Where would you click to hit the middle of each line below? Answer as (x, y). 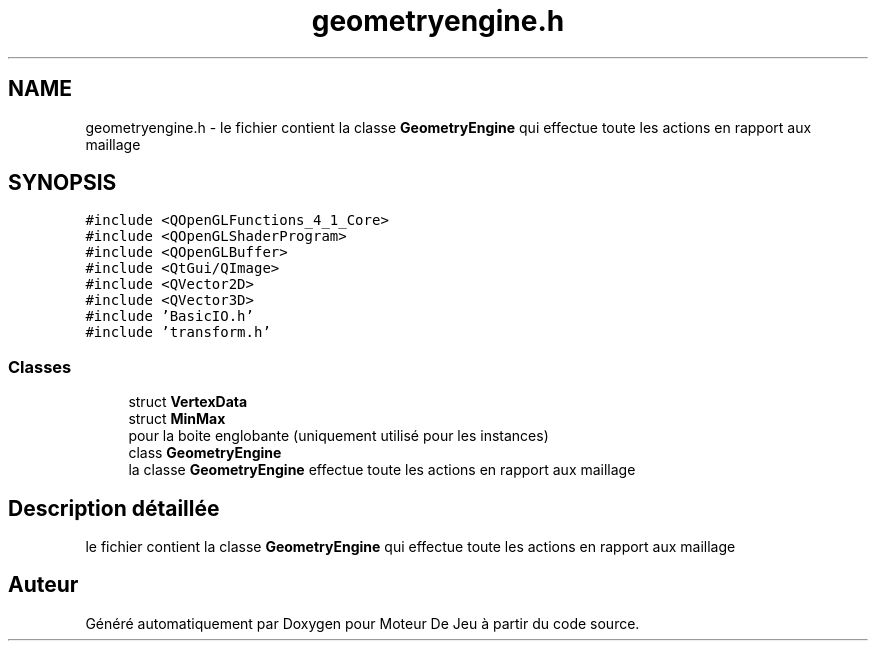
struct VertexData (188, 402)
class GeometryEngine (205, 453)
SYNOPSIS (62, 183)
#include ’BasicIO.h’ (169, 316)
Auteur (43, 585)
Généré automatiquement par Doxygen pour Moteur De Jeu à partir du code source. (362, 623)
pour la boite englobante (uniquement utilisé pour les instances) (338, 436)
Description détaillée (114, 508)
